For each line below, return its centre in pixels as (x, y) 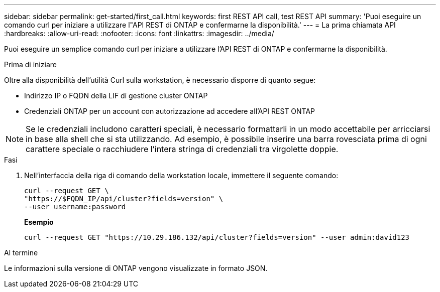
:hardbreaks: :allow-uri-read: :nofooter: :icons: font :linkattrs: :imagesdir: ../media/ (139, 33)
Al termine (21, 253)
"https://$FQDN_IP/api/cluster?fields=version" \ (124, 199)
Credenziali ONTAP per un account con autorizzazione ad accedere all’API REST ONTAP (170, 111)
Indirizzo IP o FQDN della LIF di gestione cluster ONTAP (116, 96)
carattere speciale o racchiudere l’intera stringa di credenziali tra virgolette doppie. (182, 149)
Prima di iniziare (30, 64)
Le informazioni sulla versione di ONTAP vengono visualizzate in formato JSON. (136, 268)
